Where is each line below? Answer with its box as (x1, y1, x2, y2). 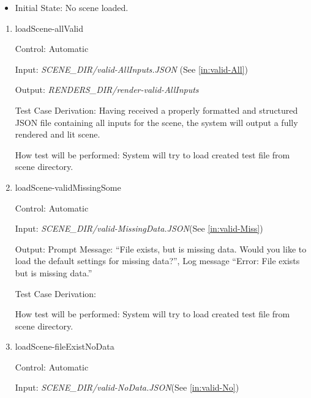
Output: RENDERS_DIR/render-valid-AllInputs (15, 83, 199, 96)
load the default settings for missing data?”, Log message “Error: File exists (15, 254, 300, 267)
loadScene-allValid (15, 21, 84, 34)
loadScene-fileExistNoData (15, 340, 114, 353)
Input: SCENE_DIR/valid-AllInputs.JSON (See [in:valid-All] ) (15, 62, 248, 75)
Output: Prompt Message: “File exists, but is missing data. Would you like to (15, 242, 307, 255)
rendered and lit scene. (15, 128, 100, 141)
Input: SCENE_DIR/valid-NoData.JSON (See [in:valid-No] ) (15, 381, 239, 394)
